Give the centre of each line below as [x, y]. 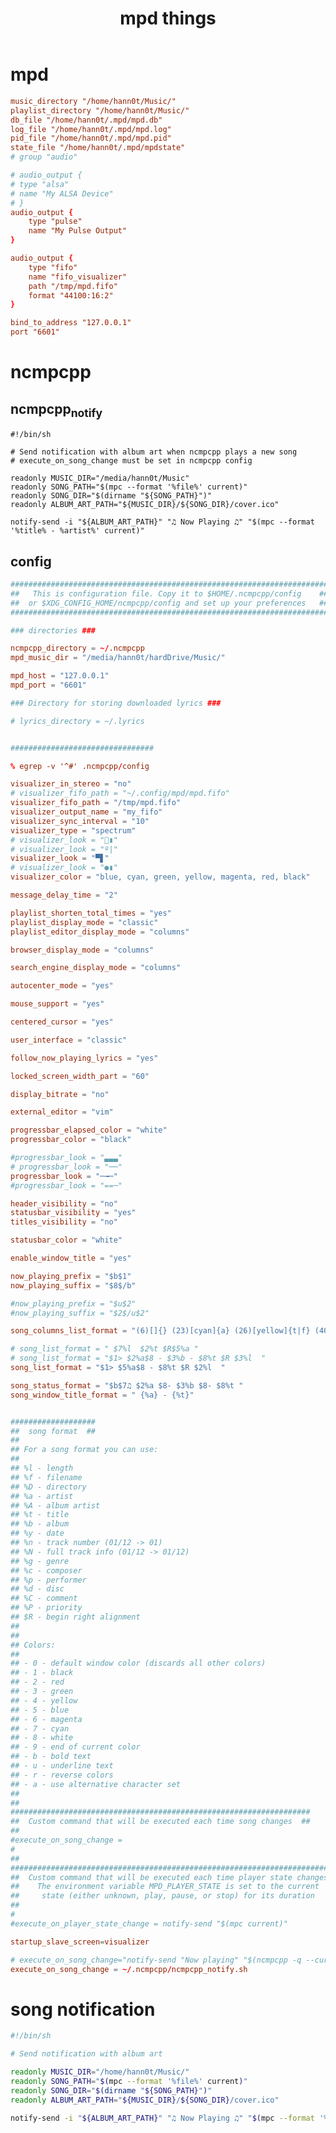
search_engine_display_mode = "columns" [96, 968]
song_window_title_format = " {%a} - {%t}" [102, 1395]
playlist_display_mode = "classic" [84, 922]
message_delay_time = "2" [64, 895]
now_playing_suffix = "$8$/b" [73, 1285]
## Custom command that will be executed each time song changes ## [160, 1822]
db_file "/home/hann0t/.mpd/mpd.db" [86, 120]
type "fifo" [53, 267]
